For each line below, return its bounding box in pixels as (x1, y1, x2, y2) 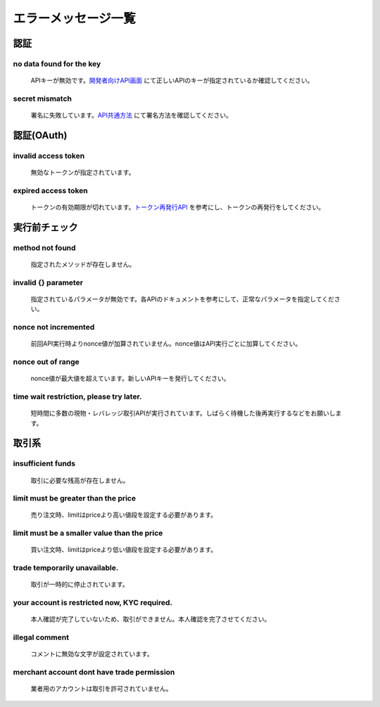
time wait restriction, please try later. (13, 392, 142, 401)
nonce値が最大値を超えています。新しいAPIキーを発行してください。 (30, 374, 230, 383)
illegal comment (13, 632, 70, 642)
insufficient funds (13, 458, 76, 468)
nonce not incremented (13, 323, 95, 332)
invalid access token (13, 151, 85, 161)
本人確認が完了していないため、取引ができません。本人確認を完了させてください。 (30, 615, 271, 623)
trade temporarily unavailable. (13, 563, 119, 573)
